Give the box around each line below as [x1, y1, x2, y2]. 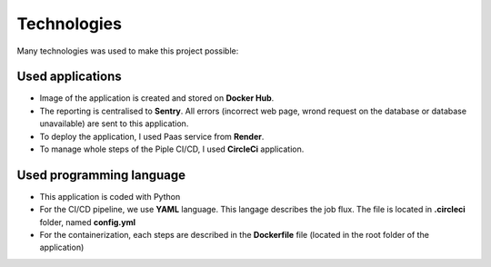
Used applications [16, 69, 122, 84]
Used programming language [16, 167, 186, 183]
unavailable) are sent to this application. [39, 118, 189, 129]
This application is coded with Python [39, 191, 181, 202]
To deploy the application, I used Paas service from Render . [39, 131, 265, 142]
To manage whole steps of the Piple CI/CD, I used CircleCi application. [39, 143, 305, 154]
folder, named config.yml [39, 216, 136, 227]
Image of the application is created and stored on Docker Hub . [39, 93, 275, 104]
